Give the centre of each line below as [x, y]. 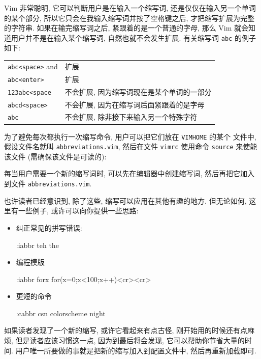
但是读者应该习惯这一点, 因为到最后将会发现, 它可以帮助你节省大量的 [130, 340]
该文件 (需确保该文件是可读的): [55, 156]
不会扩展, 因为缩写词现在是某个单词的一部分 [138, 91]
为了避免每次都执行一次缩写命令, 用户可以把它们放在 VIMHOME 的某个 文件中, [130, 136]
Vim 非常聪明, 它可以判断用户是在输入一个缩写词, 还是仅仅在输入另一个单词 [130, 8]
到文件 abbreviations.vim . [48, 184]
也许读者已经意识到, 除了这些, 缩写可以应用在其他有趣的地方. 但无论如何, [125, 200]
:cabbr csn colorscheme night [61, 313]
